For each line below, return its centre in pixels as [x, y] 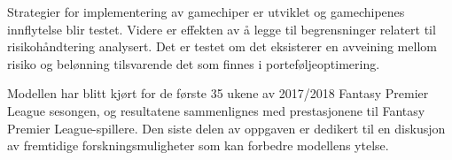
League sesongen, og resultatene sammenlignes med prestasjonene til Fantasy [216, 110]
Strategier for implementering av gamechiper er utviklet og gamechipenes [206, 11]
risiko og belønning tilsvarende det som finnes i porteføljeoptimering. [194, 63]
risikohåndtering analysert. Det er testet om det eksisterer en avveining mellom [222, 46]
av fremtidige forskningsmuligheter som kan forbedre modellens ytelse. [198, 145]
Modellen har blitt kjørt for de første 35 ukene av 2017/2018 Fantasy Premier [218, 93]
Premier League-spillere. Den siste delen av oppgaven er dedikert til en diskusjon [226, 128]
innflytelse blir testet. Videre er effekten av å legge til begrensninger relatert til [222, 29]
